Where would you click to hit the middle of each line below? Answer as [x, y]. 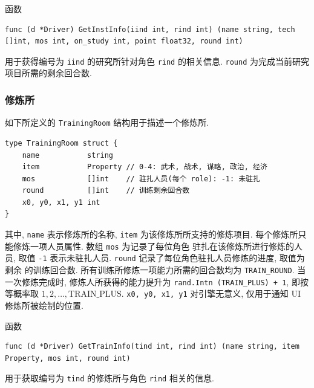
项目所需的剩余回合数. [48, 73]
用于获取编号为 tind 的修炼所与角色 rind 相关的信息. [110, 378]
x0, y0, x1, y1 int [61, 202]
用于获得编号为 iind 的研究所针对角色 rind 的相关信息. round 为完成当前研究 [157, 61]
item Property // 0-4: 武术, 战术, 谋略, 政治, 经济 [145, 167]
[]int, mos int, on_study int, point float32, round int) [124, 41]
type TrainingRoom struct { [61, 143]
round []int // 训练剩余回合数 [106, 191]
